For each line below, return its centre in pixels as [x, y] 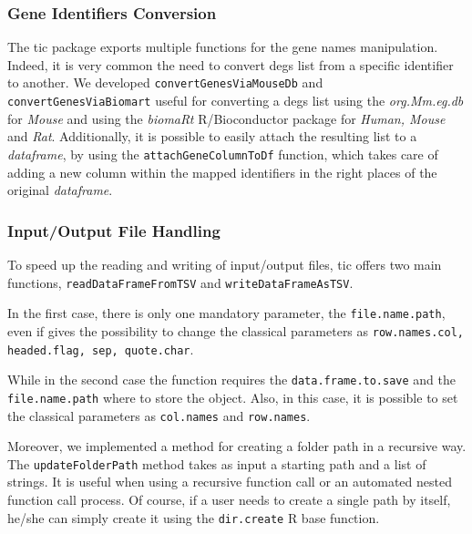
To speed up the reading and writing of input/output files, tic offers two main [225, 264]
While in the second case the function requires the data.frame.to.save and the [231, 380]
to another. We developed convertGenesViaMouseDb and [165, 82]
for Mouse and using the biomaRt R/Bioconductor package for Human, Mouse [226, 118]
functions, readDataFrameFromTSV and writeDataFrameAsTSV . [180, 282]
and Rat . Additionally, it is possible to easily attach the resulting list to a [212, 136]
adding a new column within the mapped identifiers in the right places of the [222, 172]
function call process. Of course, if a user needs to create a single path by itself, [229, 499]
